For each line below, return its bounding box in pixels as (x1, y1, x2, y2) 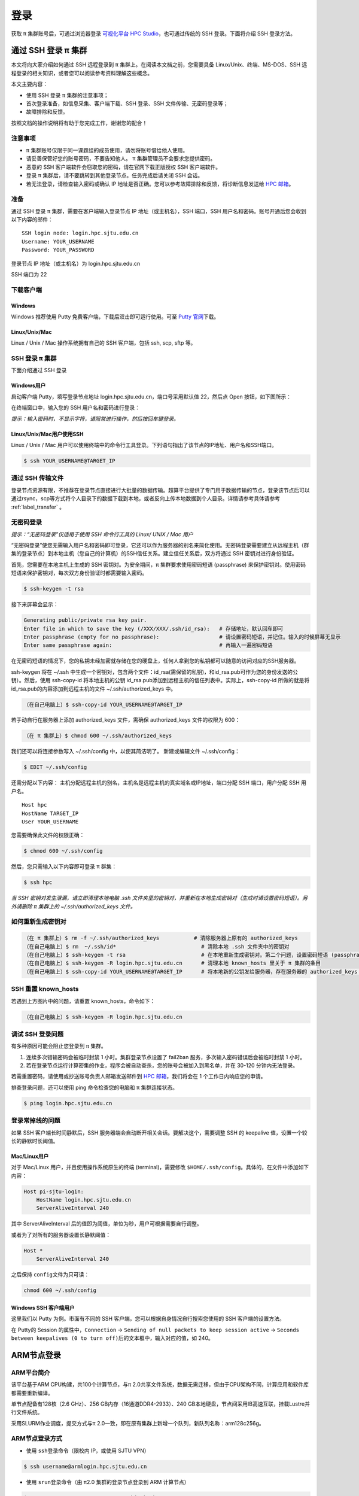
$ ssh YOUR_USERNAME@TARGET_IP (23, 458, 116, 464)
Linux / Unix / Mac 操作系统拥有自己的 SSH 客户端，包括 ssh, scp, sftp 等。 (11, 339, 196, 346)
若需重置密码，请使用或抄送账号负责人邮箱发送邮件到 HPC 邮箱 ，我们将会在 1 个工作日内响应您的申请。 (11, 1073, 266, 1080)
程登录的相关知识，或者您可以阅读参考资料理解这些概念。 (11, 69, 153, 77)
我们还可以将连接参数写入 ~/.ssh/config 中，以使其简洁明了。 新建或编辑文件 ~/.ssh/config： (11, 748, 241, 755)
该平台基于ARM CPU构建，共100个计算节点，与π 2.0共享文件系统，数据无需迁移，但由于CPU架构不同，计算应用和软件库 (11, 1381, 309, 1388)
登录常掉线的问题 (11, 1117, 60, 1125)
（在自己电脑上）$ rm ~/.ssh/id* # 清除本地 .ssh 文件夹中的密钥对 (23, 943, 290, 950)
